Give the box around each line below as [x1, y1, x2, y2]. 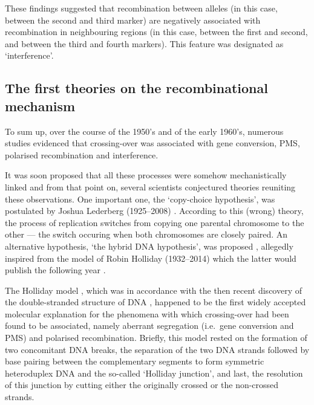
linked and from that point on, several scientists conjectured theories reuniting [5, 180, 296, 193]
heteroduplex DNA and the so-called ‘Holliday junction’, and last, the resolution [5, 366, 303, 379]
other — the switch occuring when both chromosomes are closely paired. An [5, 228, 288, 241]
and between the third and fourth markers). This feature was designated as [5, 37, 284, 50]
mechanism [5, 96, 76, 115]
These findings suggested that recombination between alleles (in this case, [5, 2, 278, 14]
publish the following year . [5, 264, 106, 276]
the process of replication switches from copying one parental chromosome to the [5, 216, 304, 228]
